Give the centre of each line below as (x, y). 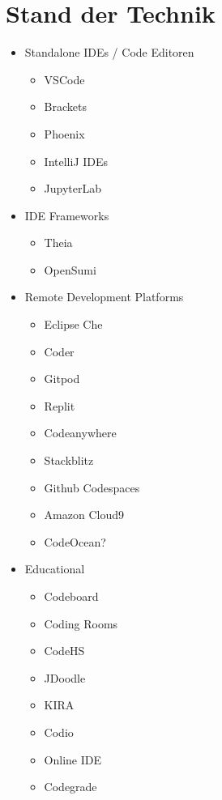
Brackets (65, 106)
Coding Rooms (81, 623)
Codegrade (70, 787)
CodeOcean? (75, 541)
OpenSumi (70, 269)
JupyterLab (73, 188)
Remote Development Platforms (104, 297)
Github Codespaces (92, 487)
